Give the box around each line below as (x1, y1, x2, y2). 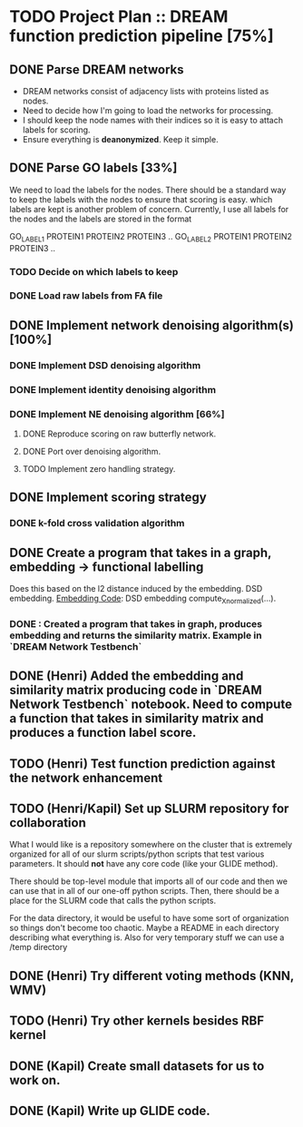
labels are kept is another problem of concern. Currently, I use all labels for (9, 203, 289, 214)
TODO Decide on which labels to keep (9, 265, 179, 278)
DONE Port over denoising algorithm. (22, 446, 161, 456)
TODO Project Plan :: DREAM (9, 6, 229, 27)
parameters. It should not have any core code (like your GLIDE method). (9, 858, 279, 869)
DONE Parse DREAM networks (9, 62, 184, 77)
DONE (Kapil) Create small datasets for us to (9, 1058, 265, 1073)
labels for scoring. (22, 124, 91, 135)
